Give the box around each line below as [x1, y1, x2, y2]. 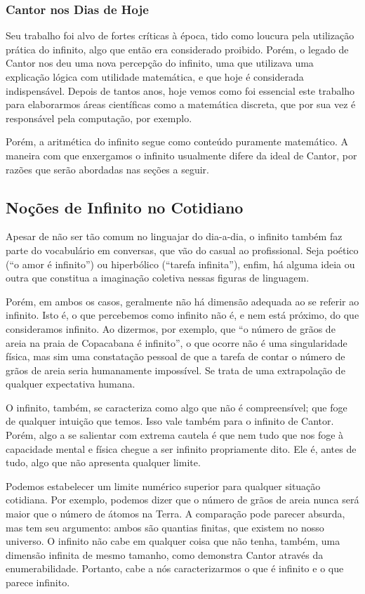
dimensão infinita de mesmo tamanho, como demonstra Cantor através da [6, 547, 324, 562]
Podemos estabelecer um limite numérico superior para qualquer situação [6, 478, 321, 493]
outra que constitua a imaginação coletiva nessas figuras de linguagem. [6, 270, 310, 285]
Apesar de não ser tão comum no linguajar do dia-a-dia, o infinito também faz [6, 229, 343, 244]
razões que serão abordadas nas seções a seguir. [6, 161, 209, 176]
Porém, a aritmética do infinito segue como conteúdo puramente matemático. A [6, 134, 349, 149]
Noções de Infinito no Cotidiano [6, 196, 244, 218]
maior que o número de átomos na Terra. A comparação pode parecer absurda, [6, 506, 345, 521]
